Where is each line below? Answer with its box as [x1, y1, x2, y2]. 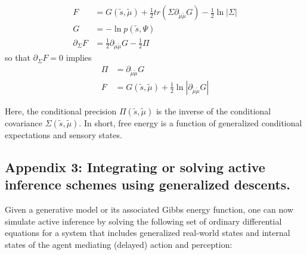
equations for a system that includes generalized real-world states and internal [5, 226, 290, 239]
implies [66, 51, 92, 64]
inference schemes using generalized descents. [5, 175, 291, 194]
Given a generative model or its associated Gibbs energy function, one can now [5, 203, 293, 215]
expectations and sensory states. [5, 128, 122, 141]
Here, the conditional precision [5, 104, 117, 117]
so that [5, 51, 30, 64]
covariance [5, 116, 43, 129]
